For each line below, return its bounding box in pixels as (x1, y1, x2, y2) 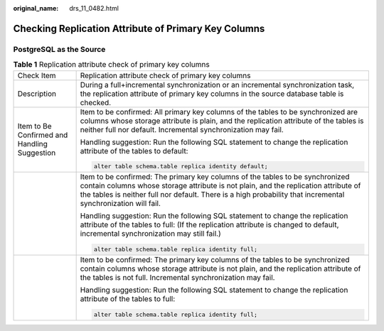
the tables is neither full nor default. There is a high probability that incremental (80, 190, 345, 200)
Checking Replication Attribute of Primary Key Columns (13, 22, 265, 35)
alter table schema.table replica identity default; (93, 163, 268, 170)
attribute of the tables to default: (80, 146, 188, 156)
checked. (80, 97, 112, 107)
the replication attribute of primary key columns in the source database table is (80, 89, 344, 99)
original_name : (13, 4, 59, 12)
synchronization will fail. (80, 199, 161, 209)
